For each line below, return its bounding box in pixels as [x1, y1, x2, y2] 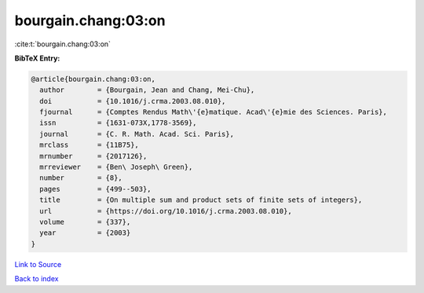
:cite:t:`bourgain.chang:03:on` [14, 39, 111, 49]
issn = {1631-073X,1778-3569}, [39, 119, 197, 127]
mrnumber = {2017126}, [39, 152, 148, 160]
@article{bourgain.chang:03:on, [31, 75, 156, 83]
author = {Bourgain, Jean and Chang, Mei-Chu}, [39, 86, 255, 94]
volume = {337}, [39, 218, 131, 226]
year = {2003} [39, 229, 131, 237]
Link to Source [14, 259, 62, 269]
